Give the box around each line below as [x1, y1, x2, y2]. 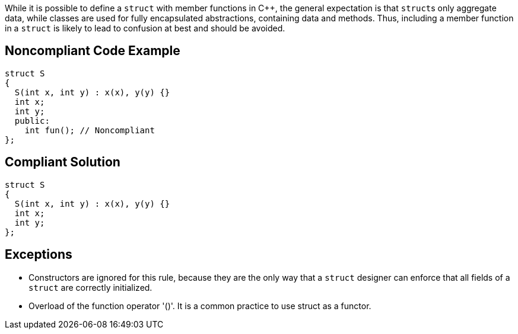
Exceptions [5, 247, 72, 262]
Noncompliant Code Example [5, 43, 180, 59]
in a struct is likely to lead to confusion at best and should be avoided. [5, 23, 285, 33]
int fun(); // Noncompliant [24, 125, 155, 135]
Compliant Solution [5, 155, 120, 170]
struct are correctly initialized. [28, 282, 152, 293]
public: [14, 115, 50, 126]
